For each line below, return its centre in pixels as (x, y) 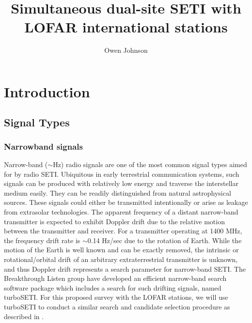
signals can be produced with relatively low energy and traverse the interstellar (121, 183)
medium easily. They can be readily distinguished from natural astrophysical (118, 192)
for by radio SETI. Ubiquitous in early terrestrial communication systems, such (122, 174)
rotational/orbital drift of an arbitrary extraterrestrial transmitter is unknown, (121, 259)
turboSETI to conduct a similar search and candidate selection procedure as (117, 307)
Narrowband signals (43, 146)
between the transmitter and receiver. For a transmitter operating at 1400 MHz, (123, 231)
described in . (24, 316)
